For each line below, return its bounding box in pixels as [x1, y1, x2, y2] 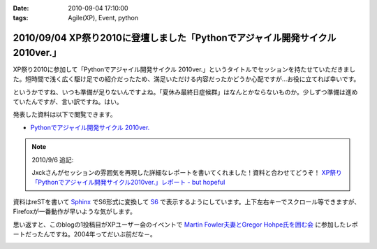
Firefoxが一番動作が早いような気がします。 [13, 207, 136, 216]
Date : [13, 4, 29, 12]
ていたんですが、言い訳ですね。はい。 [13, 98, 124, 106]
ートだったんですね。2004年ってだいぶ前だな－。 [13, 229, 156, 238]
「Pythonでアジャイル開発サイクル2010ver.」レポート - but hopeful [31, 178, 226, 187]
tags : [13, 14, 29, 22]
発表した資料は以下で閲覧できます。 [13, 111, 117, 119]
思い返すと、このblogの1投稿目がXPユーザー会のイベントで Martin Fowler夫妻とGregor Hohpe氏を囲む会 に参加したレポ [13, 220, 359, 229]
